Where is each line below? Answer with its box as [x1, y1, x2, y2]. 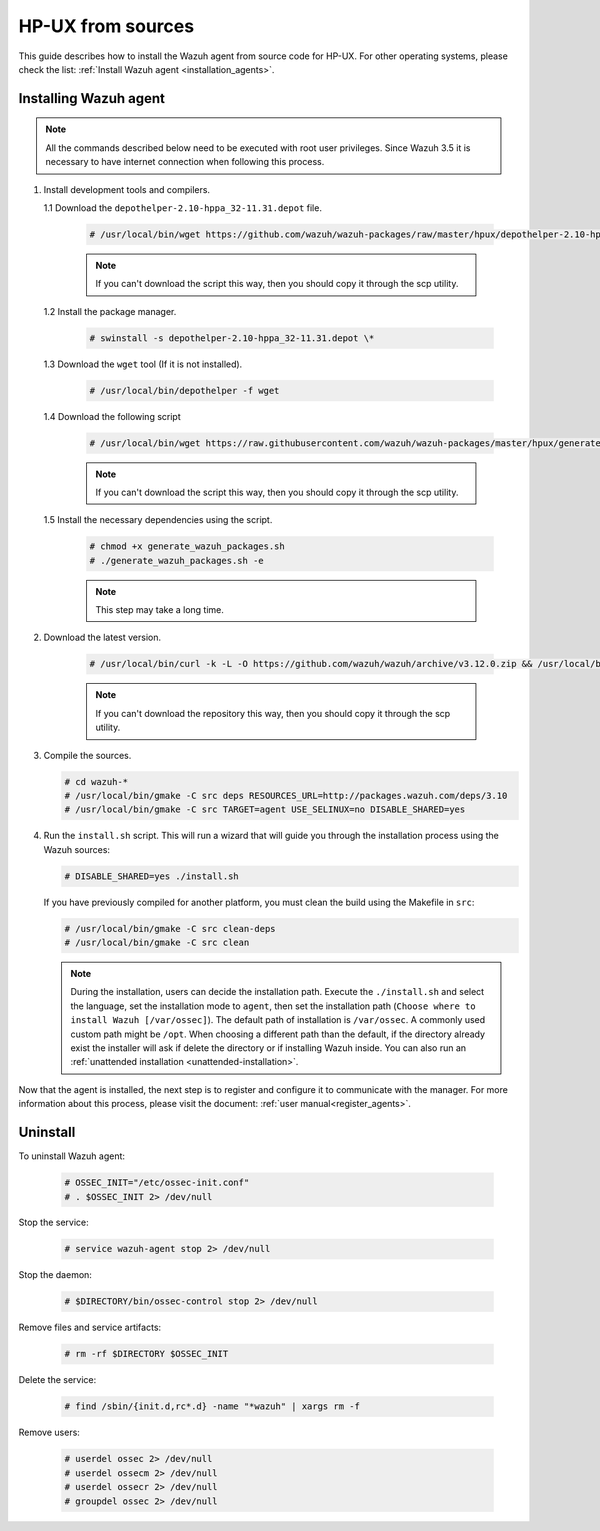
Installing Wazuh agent [18, 90, 165, 107]
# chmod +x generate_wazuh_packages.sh [89, 541, 285, 552]
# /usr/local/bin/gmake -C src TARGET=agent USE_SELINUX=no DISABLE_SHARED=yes [64, 804, 466, 815]
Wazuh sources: [43, 843, 110, 855]
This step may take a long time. [95, 604, 225, 616]
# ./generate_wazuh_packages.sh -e [89, 555, 264, 566]
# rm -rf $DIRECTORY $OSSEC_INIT [64, 1348, 229, 1360]
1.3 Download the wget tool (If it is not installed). [43, 358, 243, 370]
